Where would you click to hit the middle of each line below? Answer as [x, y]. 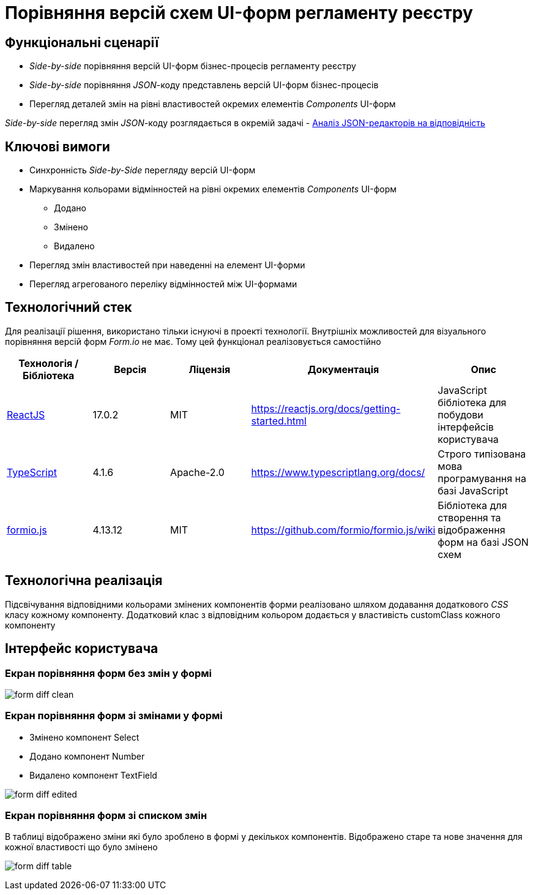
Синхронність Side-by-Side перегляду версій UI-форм [143, 170]
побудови [460, 414]
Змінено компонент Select [84, 737]
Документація [343, 369]
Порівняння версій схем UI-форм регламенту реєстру [239, 13]
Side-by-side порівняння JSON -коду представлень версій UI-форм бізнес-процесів [204, 85]
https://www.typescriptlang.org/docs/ [338, 472]
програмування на [482, 478]
